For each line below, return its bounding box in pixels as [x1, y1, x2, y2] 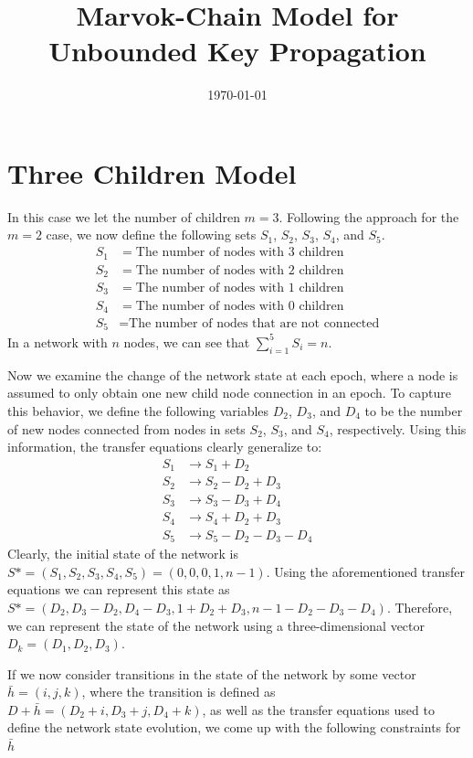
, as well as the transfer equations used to [202, 699, 435, 719]
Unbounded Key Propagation [48, 32, 426, 69]
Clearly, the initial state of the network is [7, 544, 239, 563]
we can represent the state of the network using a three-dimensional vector [7, 615, 426, 635]
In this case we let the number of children [7, 207, 240, 226]
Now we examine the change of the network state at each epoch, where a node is [7, 365, 458, 384]
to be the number [364, 400, 463, 420]
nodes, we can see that [123, 332, 250, 351]
